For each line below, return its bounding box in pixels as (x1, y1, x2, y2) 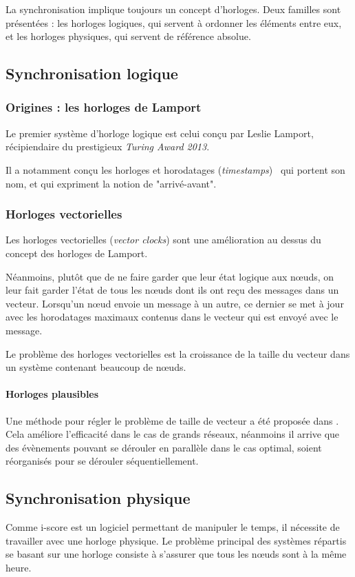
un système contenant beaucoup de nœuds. (6, 360, 186, 374)
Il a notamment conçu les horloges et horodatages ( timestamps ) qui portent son (6, 162, 345, 176)
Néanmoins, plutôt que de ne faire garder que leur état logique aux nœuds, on (6, 269, 334, 283)
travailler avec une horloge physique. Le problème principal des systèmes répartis (6, 533, 347, 547)
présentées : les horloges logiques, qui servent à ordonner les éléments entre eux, (6, 15, 342, 30)
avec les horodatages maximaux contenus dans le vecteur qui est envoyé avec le (6, 310, 338, 324)
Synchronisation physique (6, 487, 191, 509)
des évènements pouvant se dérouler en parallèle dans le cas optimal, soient (6, 440, 322, 454)
